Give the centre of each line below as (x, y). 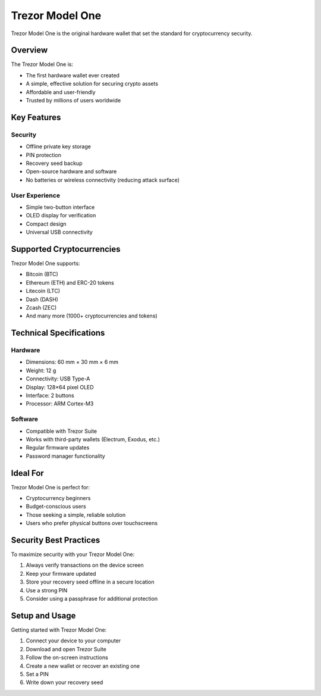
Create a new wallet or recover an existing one (83, 666)
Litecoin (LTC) (43, 291)
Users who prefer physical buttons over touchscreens (92, 523)
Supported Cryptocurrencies (66, 249)
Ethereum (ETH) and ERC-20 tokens (70, 282)
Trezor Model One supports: (45, 263)
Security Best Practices (56, 540)
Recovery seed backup (54, 163)
